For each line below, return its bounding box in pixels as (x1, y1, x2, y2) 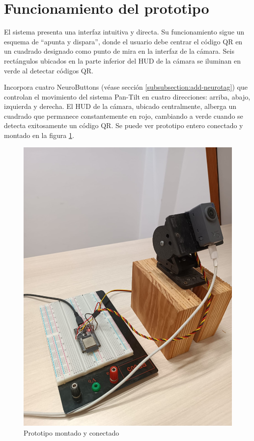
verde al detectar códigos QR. (4, 65, 93, 75)
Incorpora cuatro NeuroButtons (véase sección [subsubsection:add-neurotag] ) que (4, 82, 248, 92)
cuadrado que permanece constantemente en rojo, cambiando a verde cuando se (4, 110, 243, 121)
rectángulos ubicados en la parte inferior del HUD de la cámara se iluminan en (4, 55, 241, 66)
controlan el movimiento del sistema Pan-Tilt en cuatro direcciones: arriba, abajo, (4, 91, 251, 102)
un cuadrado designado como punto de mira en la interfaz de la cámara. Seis (4, 46, 234, 56)
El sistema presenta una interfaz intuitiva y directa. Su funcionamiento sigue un (4, 27, 245, 37)
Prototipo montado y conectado (24, 427, 119, 438)
